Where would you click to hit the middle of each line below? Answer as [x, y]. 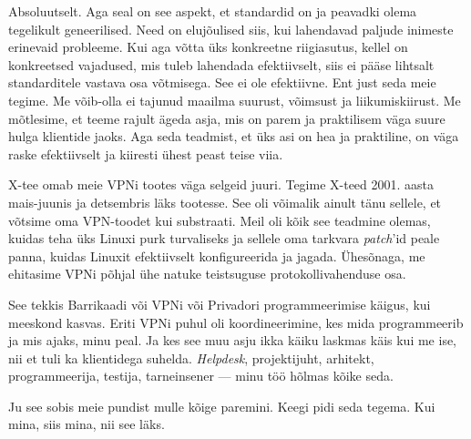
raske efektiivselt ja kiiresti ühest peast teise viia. [146, 153]
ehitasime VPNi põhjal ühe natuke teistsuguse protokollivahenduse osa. [207, 274]
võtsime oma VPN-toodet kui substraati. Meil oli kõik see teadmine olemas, [220, 220]
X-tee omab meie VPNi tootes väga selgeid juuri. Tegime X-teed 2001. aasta [221, 184]
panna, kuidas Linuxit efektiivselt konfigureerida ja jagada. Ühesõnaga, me [217, 255]
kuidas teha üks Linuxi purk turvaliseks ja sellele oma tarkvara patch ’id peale [224, 238]
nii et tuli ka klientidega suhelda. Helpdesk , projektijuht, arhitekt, [191, 357]
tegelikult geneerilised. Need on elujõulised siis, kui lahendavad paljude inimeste [231, 29]
